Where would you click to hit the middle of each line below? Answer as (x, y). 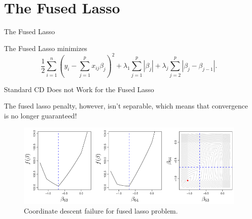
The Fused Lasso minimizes (46, 48)
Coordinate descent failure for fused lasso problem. (101, 211)
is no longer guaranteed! (40, 115)
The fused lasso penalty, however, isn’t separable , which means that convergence (126, 106)
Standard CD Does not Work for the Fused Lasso (79, 89)
